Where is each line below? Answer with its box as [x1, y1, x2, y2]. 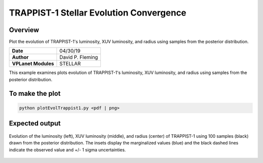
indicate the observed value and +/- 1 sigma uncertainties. [9, 146, 126, 153]
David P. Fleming [59, 54, 98, 61]
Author [12, 54, 29, 61]
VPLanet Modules [12, 60, 55, 67]
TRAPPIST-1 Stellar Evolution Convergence [9, 7, 187, 18]
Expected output [9, 119, 61, 127]
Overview [9, 26, 39, 34]
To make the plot [9, 89, 61, 97]
